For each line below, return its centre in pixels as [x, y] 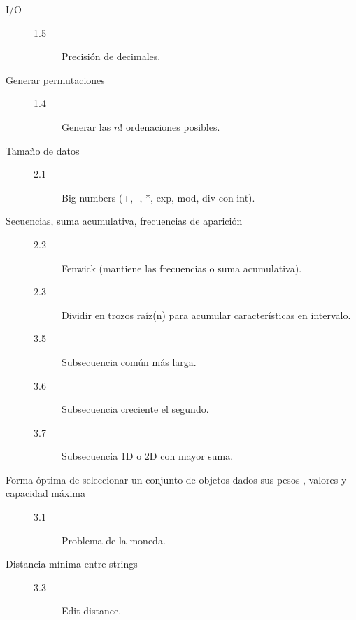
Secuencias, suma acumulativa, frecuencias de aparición [124, 221]
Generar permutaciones [55, 79]
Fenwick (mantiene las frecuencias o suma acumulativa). [182, 268]
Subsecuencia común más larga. [129, 361]
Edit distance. [92, 611]
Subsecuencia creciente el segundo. [135, 409]
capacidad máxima [45, 493]
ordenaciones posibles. [173, 126]
